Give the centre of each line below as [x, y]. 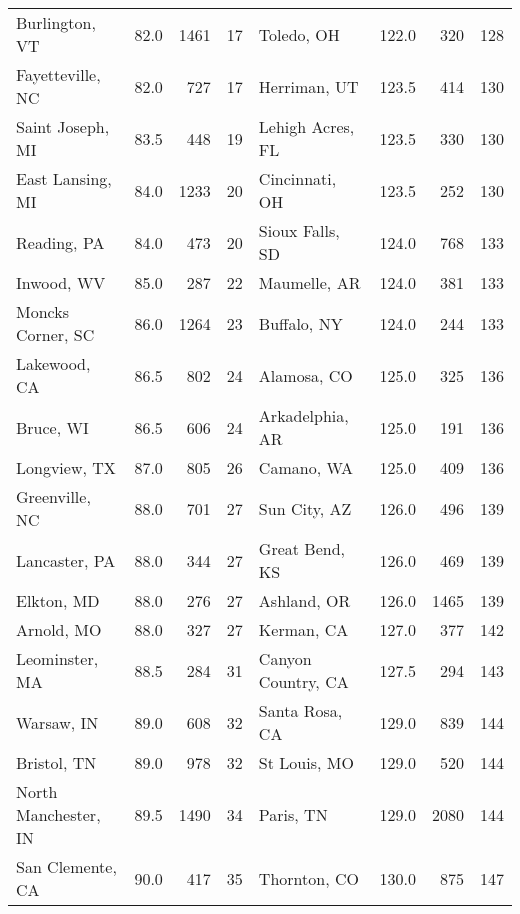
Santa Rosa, [300, 710]
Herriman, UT [308, 86]
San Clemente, [66, 866]
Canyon [285, 658]
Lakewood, [53, 363]
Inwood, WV [61, 282]
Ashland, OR [304, 600]
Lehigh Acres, [306, 126]
